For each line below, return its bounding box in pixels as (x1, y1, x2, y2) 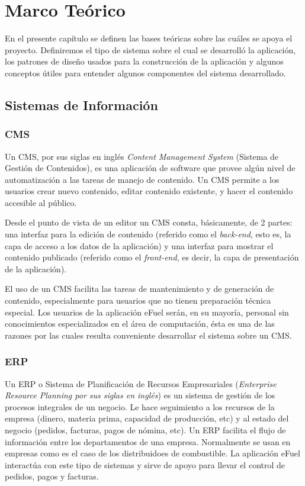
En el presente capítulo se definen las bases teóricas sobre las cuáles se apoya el (5, 32, 293, 44)
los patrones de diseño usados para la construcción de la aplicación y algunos (5, 55, 284, 67)
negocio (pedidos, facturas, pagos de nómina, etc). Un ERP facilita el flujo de (5, 424, 286, 436)
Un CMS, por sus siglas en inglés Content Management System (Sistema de (5, 150, 279, 162)
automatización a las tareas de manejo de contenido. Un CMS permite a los (5, 173, 280, 185)
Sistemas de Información (5, 95, 158, 114)
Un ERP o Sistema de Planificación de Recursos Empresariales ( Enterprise (5, 377, 277, 390)
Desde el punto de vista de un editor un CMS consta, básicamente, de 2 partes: (5, 216, 293, 228)
